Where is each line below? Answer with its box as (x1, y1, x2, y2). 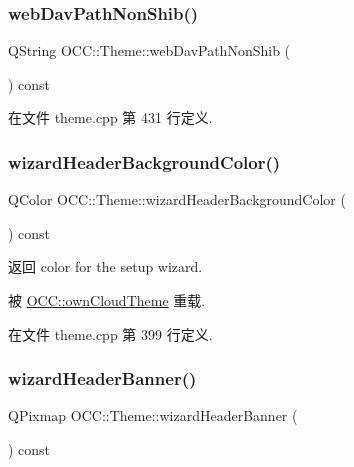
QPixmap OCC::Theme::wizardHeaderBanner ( (8, 405, 298, 426)
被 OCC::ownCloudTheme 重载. (8, 290, 206, 310)
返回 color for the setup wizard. (8, 256, 203, 277)
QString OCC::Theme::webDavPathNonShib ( (8, 40, 291, 61)
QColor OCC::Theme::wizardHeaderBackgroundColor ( (8, 189, 346, 210)
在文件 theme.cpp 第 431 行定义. (8, 107, 213, 128)
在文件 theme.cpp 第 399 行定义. (8, 323, 213, 344)
